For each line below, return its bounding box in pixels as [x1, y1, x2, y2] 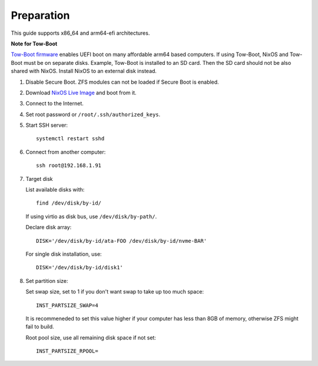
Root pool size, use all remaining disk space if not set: [25, 334, 156, 341]
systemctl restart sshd [36, 136, 105, 142]
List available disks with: [25, 186, 85, 193]
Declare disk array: [25, 224, 72, 231]
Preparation [11, 9, 70, 22]
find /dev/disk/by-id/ [36, 200, 102, 206]
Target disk [25, 175, 53, 182]
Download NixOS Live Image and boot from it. [25, 89, 137, 96]
